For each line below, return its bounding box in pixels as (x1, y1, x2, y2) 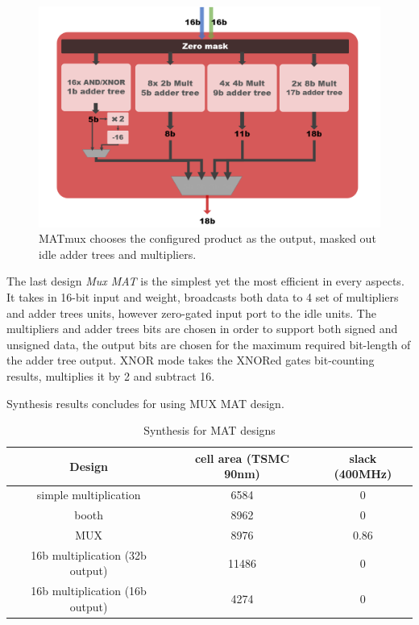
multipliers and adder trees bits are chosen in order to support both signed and (6, 320, 398, 337)
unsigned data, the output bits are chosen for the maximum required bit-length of (6, 335, 411, 352)
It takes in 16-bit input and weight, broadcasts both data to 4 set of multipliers (6, 289, 399, 306)
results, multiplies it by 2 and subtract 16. (6, 368, 215, 385)
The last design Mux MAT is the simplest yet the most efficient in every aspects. (6, 273, 404, 290)
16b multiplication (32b (31, 546, 147, 563)
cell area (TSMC (194, 449, 290, 466)
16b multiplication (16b (31, 582, 147, 599)
